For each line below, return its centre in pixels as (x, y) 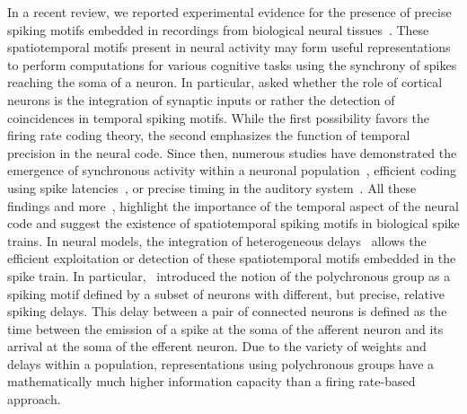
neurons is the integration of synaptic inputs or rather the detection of (201, 99)
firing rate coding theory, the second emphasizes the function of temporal (209, 135)
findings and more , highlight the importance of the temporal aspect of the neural (233, 205)
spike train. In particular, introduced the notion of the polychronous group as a (229, 275)
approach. (34, 399)
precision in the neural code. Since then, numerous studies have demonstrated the (232, 152)
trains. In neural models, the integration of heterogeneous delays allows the (217, 240)
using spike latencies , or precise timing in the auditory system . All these (212, 187)
